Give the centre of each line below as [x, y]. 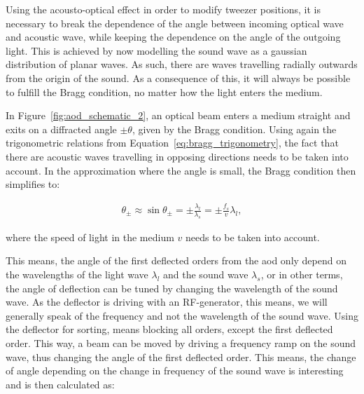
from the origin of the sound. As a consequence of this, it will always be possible [178, 77]
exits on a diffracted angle [61, 129]
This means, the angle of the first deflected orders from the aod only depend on [176, 260]
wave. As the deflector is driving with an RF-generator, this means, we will [167, 302]
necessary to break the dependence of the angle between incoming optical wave [175, 23]
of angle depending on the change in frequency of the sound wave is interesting [175, 371]
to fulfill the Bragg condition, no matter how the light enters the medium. [164, 91]
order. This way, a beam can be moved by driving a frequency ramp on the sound [181, 342]
